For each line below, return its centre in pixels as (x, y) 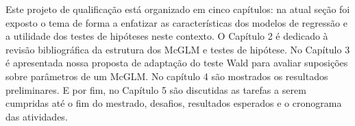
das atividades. (37, 116)
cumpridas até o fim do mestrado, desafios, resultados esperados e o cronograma (174, 103)
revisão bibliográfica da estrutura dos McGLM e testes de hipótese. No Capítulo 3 (178, 49)
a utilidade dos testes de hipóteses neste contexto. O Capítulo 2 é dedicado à (167, 36)
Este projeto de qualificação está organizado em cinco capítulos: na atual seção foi (178, 9)
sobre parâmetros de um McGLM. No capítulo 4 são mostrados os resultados (167, 76)
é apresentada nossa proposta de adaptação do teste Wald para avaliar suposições (177, 63)
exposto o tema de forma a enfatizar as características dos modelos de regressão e (176, 22)
